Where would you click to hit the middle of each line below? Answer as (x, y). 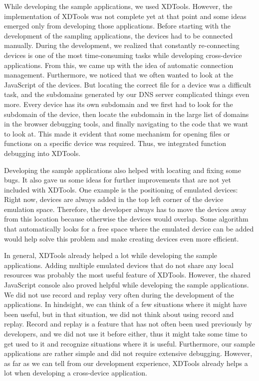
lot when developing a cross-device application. (76, 373)
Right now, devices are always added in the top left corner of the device (114, 199)
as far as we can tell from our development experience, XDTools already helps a (126, 363)
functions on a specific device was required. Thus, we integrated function (115, 143)
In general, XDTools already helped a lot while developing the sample (111, 255)
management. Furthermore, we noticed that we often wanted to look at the (119, 75)
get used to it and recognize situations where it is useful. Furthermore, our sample (129, 343)
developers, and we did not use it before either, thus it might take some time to (126, 333)
